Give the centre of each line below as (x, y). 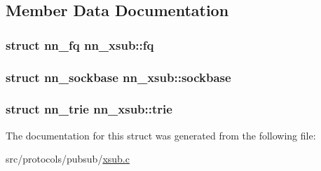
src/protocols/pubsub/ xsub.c (68, 159)
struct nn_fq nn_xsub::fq (80, 45)
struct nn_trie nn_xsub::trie (89, 109)
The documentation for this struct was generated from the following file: (161, 135)
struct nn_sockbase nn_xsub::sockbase (118, 77)
